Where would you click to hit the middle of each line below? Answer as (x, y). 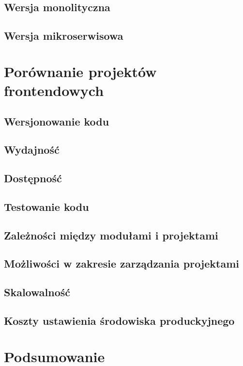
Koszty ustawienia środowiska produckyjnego (119, 320)
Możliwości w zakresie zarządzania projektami (122, 263)
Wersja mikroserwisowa (64, 36)
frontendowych (54, 90)
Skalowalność (37, 292)
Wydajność (32, 150)
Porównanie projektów (80, 71)
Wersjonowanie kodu (57, 121)
